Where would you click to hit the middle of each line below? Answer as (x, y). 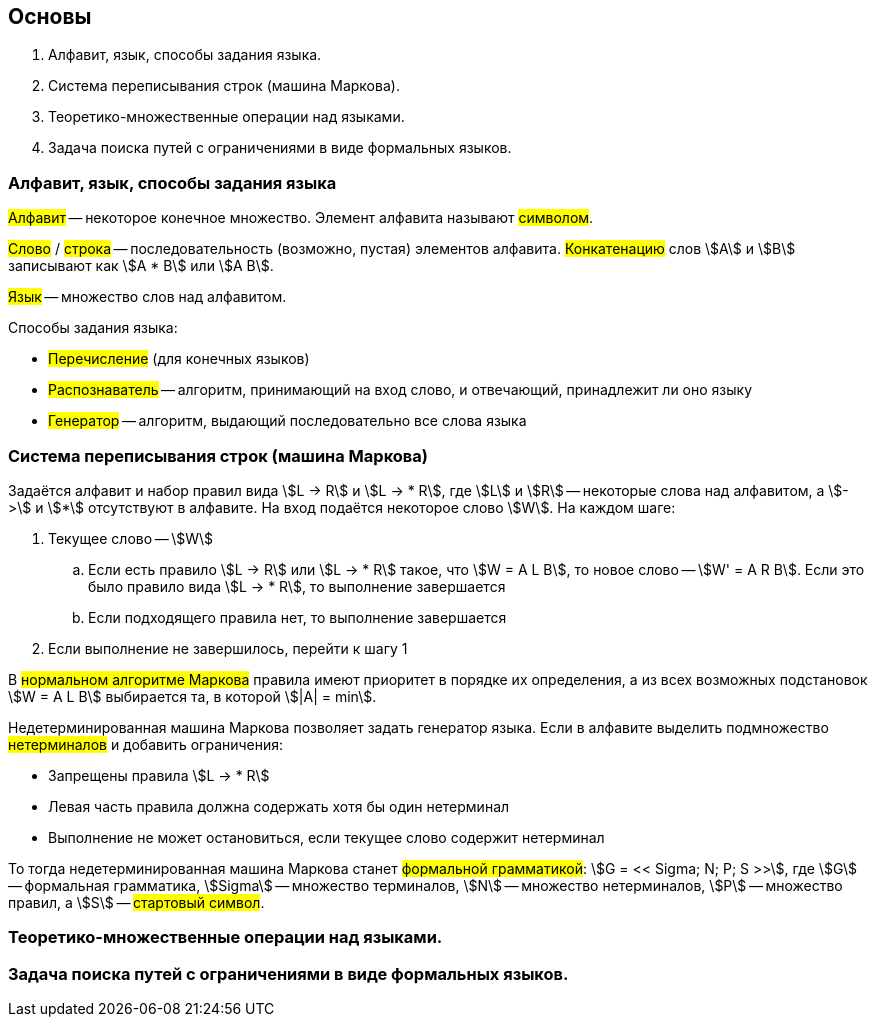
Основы (50, 16)
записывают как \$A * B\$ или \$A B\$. (141, 266)
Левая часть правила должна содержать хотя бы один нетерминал (279, 806)
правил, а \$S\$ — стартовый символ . (136, 902)
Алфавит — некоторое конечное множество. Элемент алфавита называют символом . (301, 218)
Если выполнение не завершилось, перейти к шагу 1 (228, 648)
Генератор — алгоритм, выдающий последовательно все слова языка (287, 421)
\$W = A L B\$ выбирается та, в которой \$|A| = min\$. (192, 696)
